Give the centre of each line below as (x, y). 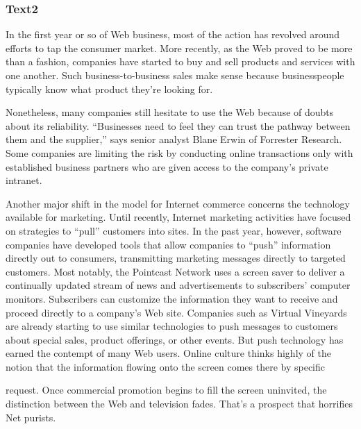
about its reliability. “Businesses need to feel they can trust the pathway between (178, 125)
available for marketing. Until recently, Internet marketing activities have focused (178, 217)
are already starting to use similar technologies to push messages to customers (172, 326)
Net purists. (31, 417)
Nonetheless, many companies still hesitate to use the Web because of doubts (170, 112)
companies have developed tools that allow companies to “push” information (168, 244)
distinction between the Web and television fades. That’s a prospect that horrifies (179, 404)
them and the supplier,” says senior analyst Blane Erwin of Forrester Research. (174, 139)
